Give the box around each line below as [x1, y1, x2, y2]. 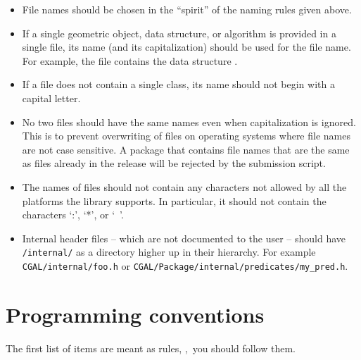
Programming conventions [6, 299, 265, 328]
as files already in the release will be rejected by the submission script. [22, 156, 326, 170]
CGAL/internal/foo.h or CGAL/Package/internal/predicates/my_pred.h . [22, 258, 348, 273]
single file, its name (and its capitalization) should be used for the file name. [22, 39, 351, 54]
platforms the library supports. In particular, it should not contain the [22, 193, 327, 208]
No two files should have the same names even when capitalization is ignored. [22, 114, 356, 129]
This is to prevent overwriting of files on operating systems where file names [22, 128, 350, 143]
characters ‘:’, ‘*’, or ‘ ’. [22, 207, 124, 222]
